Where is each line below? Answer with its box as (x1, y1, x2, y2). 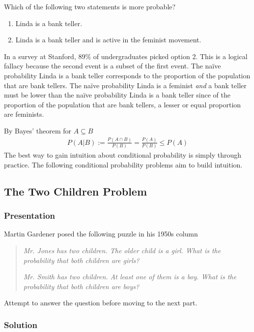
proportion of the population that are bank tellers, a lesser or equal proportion (4, 99, 241, 109)
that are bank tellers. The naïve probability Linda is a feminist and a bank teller (4, 80, 247, 90)
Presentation (4, 209, 56, 222)
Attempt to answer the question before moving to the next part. (4, 298, 198, 308)
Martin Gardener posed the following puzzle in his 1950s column (4, 229, 198, 239)
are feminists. (4, 109, 44, 119)
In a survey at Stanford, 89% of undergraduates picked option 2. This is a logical (4, 51, 248, 61)
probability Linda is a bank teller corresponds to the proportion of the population (4, 70, 251, 80)
